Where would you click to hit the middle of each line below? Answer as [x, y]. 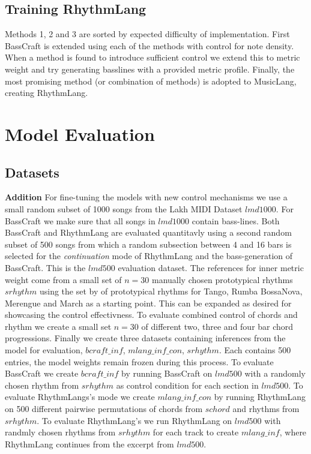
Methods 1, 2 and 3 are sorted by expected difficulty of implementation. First [147, 34]
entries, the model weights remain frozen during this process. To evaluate [139, 361]
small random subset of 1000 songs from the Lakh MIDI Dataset [124, 208]
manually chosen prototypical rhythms [222, 279]
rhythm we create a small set [58, 326]
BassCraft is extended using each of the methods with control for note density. [149, 45]
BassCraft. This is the [45, 267]
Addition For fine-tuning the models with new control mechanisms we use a [146, 197]
